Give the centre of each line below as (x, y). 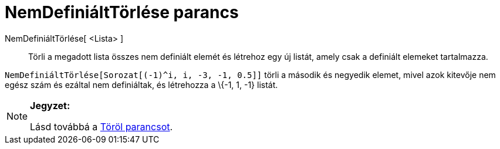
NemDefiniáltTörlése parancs (122, 12)
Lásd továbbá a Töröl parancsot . (102, 126)
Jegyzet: (50, 105)
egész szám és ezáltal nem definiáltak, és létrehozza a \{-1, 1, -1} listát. (141, 84)
